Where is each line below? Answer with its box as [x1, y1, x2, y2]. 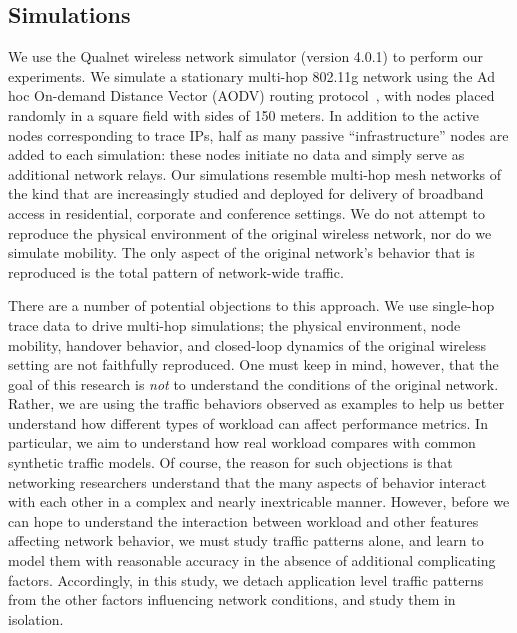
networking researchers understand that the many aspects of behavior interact [8, 471, 487, 492]
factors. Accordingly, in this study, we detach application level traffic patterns [8, 569, 484, 590]
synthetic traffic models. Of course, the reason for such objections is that [8, 452, 453, 473]
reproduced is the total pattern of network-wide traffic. [8, 261, 344, 282]
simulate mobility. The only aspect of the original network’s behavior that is [8, 242, 475, 263]
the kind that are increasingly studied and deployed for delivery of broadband [8, 183, 484, 204]
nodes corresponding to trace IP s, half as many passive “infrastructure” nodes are [8, 124, 509, 145]
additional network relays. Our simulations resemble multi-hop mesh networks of [8, 163, 501, 184]
